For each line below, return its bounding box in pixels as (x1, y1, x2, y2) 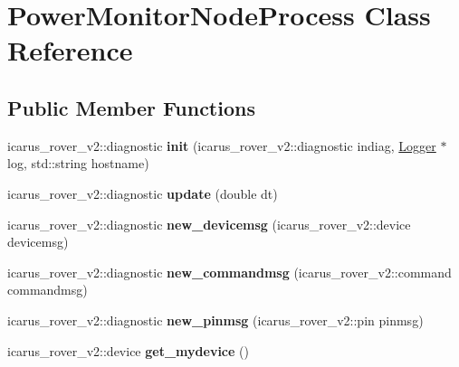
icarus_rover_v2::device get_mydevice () (7, 341, 249, 360)
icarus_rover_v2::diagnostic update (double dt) (7, 183, 278, 202)
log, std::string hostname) (7, 154, 149, 173)
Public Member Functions (7, 93, 255, 121)
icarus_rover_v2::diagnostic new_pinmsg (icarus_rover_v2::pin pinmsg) (7, 310, 424, 329)
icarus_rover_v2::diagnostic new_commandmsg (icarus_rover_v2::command (7, 262, 452, 281)
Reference (7, 32, 133, 69)
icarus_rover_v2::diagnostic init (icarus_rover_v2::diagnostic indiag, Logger (7, 136, 436, 155)
